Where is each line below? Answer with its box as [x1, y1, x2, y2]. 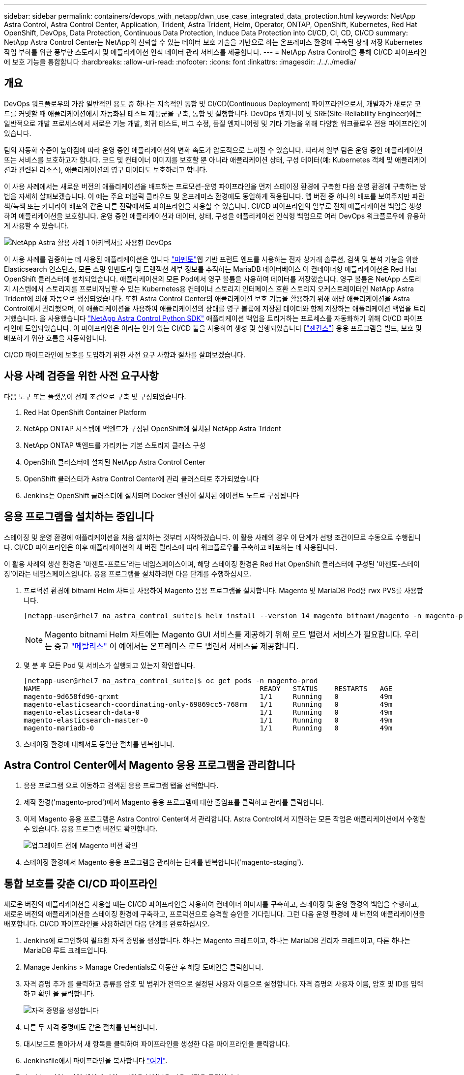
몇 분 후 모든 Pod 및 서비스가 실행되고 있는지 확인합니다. [24, 661, 195, 669]
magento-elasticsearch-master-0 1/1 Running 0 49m [24, 716, 393, 724]
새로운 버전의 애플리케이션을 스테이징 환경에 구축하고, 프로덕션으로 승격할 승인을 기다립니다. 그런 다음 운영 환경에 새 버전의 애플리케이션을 [4, 910, 425, 918]
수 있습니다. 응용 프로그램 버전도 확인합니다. [24, 824, 158, 833]
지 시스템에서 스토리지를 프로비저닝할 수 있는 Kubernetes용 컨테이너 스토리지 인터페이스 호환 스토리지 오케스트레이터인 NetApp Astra [4, 284, 414, 293]
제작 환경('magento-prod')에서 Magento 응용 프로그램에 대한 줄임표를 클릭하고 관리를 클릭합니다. [24, 798, 324, 807]
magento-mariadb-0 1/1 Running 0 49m [24, 724, 393, 732]
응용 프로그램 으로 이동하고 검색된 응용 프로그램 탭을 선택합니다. [24, 781, 219, 790]
